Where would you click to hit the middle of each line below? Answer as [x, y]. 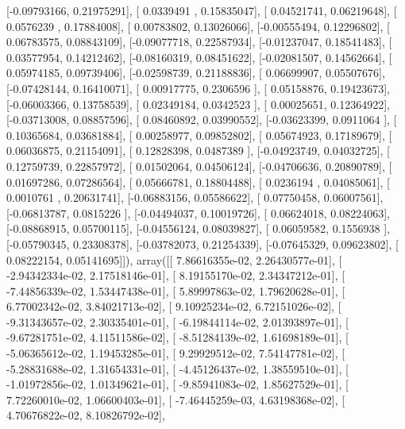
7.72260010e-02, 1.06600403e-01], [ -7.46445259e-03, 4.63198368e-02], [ [176, 399]
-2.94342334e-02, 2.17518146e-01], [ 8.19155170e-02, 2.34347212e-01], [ [176, 275]
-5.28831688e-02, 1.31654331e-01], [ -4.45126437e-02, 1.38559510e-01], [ [177, 368]
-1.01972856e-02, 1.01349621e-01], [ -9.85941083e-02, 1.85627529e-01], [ [177, 384]
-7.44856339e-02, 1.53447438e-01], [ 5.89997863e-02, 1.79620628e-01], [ [176, 290]
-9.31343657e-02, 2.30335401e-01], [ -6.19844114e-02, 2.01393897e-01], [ [177, 321]
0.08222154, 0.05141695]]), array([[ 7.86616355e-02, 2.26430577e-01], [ [174, 259]
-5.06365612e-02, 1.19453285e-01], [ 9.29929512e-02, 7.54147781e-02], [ [176, 353]
